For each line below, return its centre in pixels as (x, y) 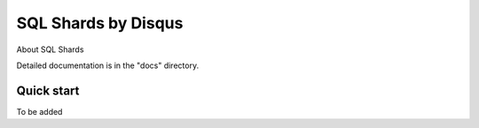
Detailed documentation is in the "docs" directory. (108, 65)
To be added (39, 111)
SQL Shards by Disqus (100, 23)
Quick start (48, 90)
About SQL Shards (50, 49)
